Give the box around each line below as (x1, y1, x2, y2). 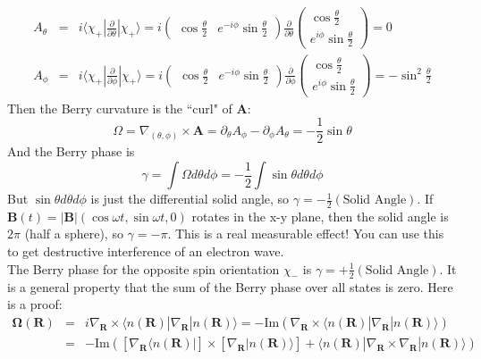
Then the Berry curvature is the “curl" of (7, 98, 232, 117)
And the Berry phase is (7, 142, 135, 161)
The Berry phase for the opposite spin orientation (7, 259, 280, 278)
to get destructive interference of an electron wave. (7, 242, 284, 261)
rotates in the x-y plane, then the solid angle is (191, 206, 449, 225)
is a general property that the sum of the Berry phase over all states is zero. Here (7, 277, 453, 296)
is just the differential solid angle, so (90, 189, 290, 208)
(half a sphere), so (24, 224, 123, 243)
